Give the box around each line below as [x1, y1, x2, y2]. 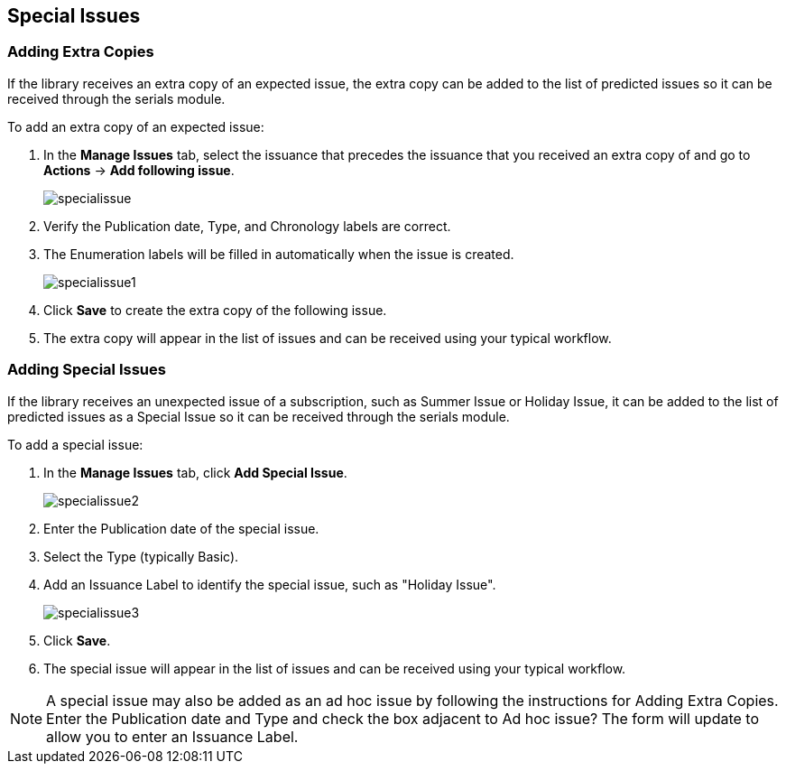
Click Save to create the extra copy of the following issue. [43, 302, 387, 318]
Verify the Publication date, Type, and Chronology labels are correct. [43, 218, 451, 234]
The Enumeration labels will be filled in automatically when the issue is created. [43, 246, 514, 262]
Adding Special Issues [7, 360, 166, 379]
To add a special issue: [7, 436, 143, 452]
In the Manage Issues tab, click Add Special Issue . [43, 464, 347, 480]
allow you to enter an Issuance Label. [46, 727, 299, 746]
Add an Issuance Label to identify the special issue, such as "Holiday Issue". [43, 576, 496, 592]
